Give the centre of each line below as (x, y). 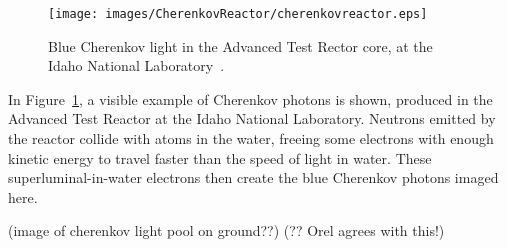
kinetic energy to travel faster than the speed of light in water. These (220, 157)
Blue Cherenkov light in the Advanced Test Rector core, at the (240, 45)
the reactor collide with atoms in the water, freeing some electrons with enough (251, 138)
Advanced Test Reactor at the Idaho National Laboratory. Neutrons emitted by (252, 118)
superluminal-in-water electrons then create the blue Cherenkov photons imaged (253, 177)
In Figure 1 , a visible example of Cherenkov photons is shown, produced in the (250, 98)
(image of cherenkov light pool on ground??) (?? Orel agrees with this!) (226, 230)
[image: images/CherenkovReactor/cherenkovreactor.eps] (238, 14)
